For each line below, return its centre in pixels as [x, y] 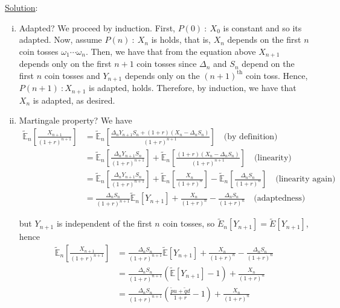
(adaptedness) [280, 199]
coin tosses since [167, 64]
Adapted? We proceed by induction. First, [97, 27]
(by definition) [251, 137]
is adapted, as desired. [74, 100]
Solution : [21, 7]
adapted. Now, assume [60, 39]
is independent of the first [104, 223]
